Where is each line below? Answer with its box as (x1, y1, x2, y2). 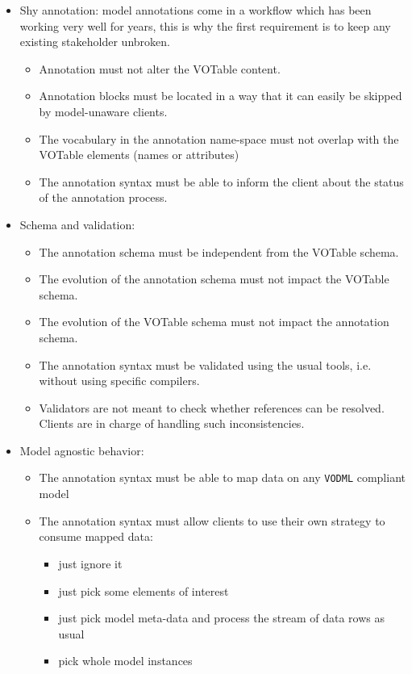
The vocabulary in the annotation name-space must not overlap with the (39, 130, 399, 147)
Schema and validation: (19, 216, 135, 232)
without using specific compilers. (39, 372, 200, 389)
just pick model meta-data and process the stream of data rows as (58, 609, 385, 626)
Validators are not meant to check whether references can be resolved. (39, 399, 385, 416)
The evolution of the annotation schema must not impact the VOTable (39, 270, 389, 287)
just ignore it (58, 555, 123, 571)
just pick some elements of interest (58, 582, 229, 599)
